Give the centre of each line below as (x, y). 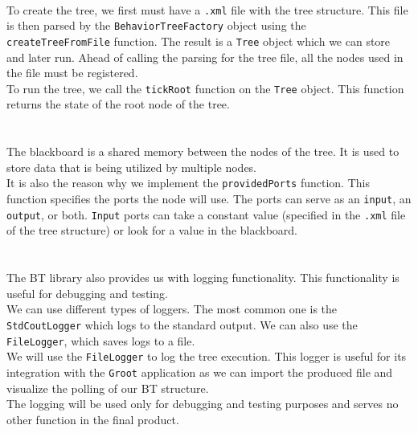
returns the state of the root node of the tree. (118, 104)
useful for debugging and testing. (87, 293)
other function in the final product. (93, 419)
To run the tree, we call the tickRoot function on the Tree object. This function (205, 88)
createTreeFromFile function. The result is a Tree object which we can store (199, 41)
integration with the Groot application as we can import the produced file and (200, 372)
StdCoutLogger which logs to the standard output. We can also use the (182, 324)
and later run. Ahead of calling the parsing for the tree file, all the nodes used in (205, 57)
